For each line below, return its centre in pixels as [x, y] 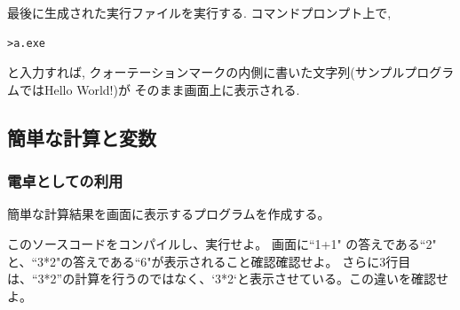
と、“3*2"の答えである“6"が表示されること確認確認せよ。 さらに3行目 [209, 261]
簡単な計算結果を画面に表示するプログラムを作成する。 [169, 214]
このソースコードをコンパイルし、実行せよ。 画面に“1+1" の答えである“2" [222, 243]
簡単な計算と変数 [82, 137]
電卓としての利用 [65, 181]
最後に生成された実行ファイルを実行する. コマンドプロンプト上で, [199, 12]
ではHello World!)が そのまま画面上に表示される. [159, 89]
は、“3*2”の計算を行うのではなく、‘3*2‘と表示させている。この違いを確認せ [228, 279]
